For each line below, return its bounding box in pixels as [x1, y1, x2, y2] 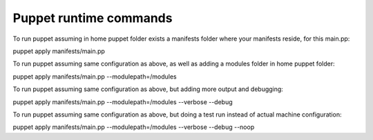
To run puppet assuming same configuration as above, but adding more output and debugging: [12, 85, 283, 93]
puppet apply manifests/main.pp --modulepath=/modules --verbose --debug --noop [12, 123, 255, 131]
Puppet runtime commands [12, 10, 173, 26]
